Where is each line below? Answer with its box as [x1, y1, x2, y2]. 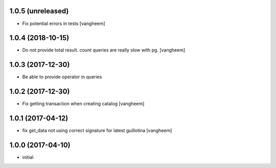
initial [22, 154, 34, 160]
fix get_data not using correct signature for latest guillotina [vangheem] [22, 128, 172, 134]
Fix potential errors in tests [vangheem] [22, 20, 105, 27]
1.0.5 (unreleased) [9, 7, 69, 15]
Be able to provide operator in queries [22, 74, 102, 80]
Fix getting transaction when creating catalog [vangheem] [22, 101, 145, 107]
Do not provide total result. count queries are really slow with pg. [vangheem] [22, 47, 186, 53]
